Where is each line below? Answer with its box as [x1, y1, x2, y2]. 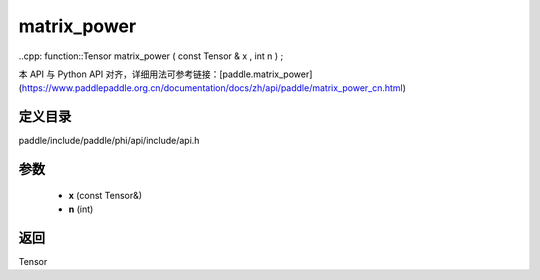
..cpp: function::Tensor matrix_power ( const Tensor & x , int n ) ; [18, 50, 284, 62]
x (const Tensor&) [68, 189, 143, 201]
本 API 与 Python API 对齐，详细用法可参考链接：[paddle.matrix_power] [18, 68, 313, 80]
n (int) [68, 203, 94, 215]
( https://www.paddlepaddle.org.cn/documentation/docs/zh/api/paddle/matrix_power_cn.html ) [18, 82, 407, 94]
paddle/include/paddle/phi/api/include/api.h [18, 135, 200, 147]
